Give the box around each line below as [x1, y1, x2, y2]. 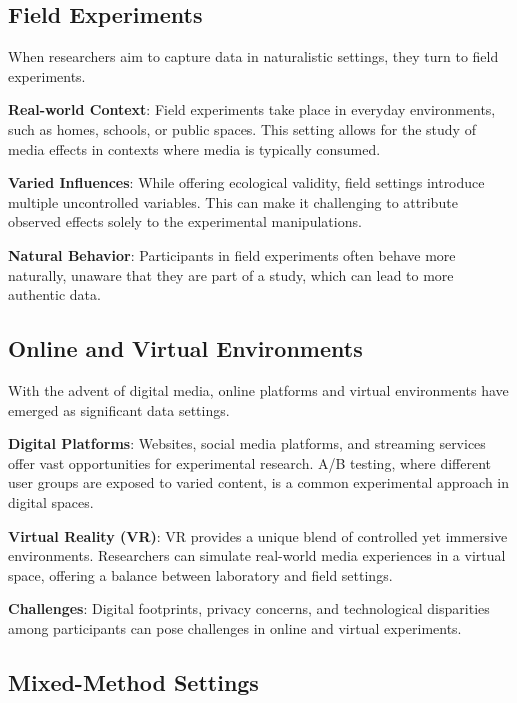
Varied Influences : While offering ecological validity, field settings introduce [8, 172, 485, 193]
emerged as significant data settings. [8, 399, 230, 420]
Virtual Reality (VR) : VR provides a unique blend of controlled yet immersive [8, 525, 508, 546]
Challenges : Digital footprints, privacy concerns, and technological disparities [8, 598, 490, 619]
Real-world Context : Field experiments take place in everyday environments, [8, 99, 496, 120]
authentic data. [8, 284, 101, 305]
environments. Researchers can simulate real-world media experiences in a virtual [8, 545, 506, 566]
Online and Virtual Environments [8, 333, 363, 364]
